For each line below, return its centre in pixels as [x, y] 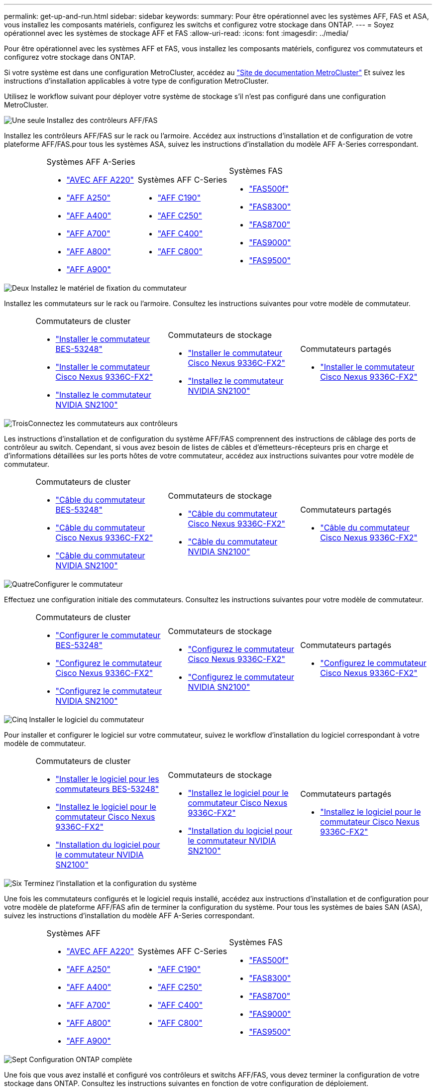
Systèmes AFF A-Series [91, 162]
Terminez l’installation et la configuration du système [110, 883]
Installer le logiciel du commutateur [87, 719]
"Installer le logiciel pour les [107, 779]
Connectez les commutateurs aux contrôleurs [103, 423]
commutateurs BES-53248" [107, 789]
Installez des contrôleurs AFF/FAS [102, 120]
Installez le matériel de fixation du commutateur [109, 288]
